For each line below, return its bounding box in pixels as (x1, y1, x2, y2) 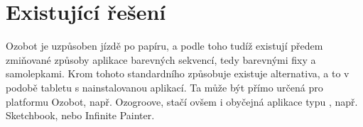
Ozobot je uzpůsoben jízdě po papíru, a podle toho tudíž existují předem (6, 38, 323, 53)
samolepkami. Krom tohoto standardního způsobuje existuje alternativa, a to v (6, 66, 350, 81)
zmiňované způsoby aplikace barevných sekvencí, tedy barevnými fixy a (6, 52, 316, 67)
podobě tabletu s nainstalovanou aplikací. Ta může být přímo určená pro (6, 79, 323, 94)
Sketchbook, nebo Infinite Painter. (6, 108, 155, 123)
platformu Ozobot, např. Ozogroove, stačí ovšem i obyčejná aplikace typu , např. (6, 94, 358, 109)
